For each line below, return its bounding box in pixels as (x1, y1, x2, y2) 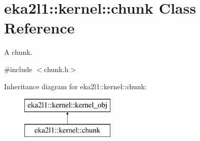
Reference (4, 17, 75, 38)
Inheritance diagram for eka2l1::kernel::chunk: (4, 81, 147, 91)
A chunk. (4, 47, 33, 57)
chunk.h (44, 63, 69, 74)
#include (4, 63, 33, 74)
